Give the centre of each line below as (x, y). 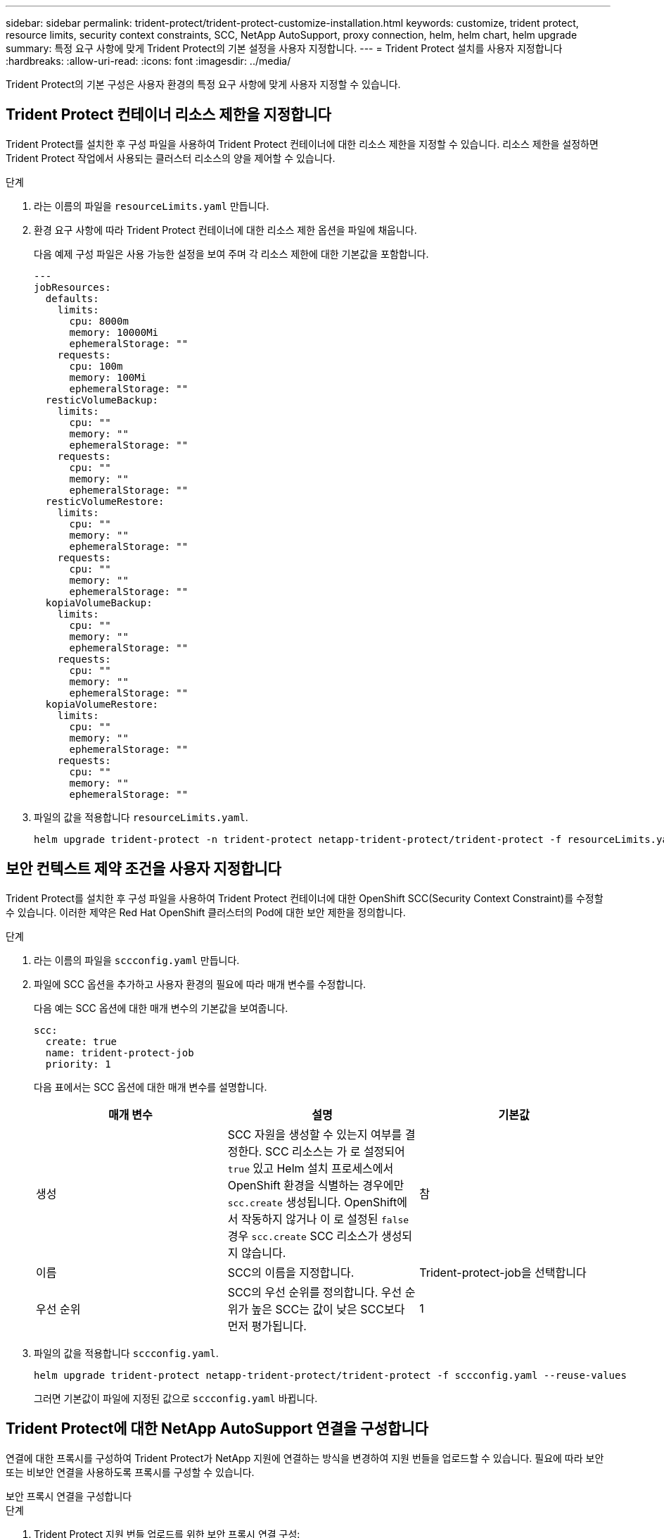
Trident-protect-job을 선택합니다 (503, 1272)
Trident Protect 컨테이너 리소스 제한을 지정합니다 (168, 115)
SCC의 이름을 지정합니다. (291, 1272)
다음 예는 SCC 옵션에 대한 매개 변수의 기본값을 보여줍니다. (161, 1008)
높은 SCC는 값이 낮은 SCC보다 (328, 1309)
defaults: (72, 298)
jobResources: (72, 287)
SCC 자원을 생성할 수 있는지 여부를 (315, 1134)
